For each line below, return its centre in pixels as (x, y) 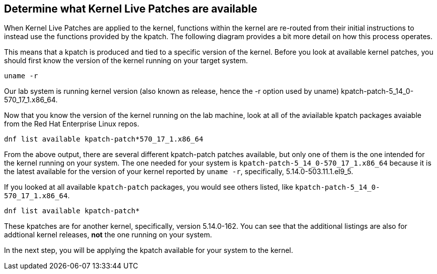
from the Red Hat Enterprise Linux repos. (72, 124)
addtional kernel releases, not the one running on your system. (108, 235)
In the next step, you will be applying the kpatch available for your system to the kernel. (149, 250)
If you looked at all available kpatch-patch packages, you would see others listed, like (149, 187)
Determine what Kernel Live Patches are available (131, 9)
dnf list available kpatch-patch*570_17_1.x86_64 (104, 139)
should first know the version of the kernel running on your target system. (126, 61)
